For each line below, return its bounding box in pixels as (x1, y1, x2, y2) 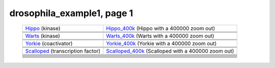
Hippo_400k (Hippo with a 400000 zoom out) (106, 25, 215, 32)
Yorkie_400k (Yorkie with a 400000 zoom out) (106, 40, 217, 47)
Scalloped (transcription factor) (25, 47, 100, 54)
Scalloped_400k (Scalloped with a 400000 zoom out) (106, 47, 234, 54)
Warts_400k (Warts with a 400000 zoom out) (106, 32, 214, 39)
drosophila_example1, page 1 (9, 8, 133, 19)
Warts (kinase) (25, 32, 61, 39)
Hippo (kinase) (25, 25, 61, 32)
